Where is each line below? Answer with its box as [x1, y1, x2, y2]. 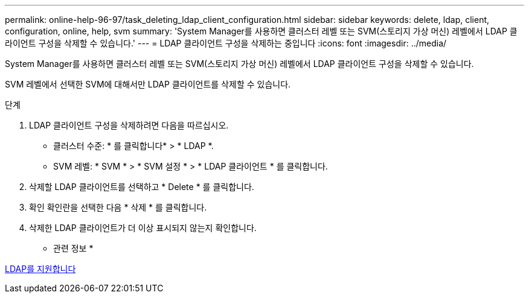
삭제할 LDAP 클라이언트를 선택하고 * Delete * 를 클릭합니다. [29, 182, 254, 192]
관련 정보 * [53, 243, 94, 253]
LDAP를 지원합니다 [5, 264, 76, 274]
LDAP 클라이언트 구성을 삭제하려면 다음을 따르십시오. [29, 120, 229, 130]
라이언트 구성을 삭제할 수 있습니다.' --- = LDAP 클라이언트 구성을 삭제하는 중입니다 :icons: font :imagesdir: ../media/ [5, 38, 447, 48]
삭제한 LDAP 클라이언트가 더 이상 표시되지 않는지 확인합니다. [29, 223, 257, 233]
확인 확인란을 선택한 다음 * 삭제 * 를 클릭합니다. [29, 202, 207, 212]
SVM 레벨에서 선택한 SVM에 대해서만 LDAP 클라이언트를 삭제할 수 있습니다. [5, 79, 291, 89]
